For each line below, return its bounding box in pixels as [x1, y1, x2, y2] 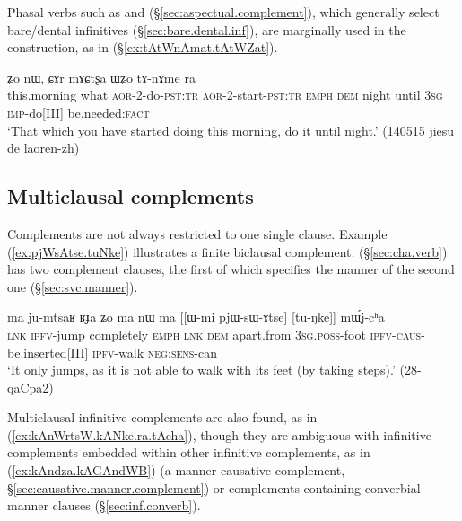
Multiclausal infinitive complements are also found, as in [7, 408, 318, 427]
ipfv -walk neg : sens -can [92, 342, 217, 361]
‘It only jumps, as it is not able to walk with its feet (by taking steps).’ [7, 360, 396, 379]
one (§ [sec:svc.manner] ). [7, 277, 138, 296]
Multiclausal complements [7, 182, 254, 210]
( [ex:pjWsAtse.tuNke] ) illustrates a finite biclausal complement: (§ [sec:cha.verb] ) [7, 242, 448, 260]
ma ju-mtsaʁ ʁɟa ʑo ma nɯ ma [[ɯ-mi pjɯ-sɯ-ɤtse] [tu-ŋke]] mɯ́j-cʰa [7, 307, 385, 326]
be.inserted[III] [7, 342, 89, 361]
